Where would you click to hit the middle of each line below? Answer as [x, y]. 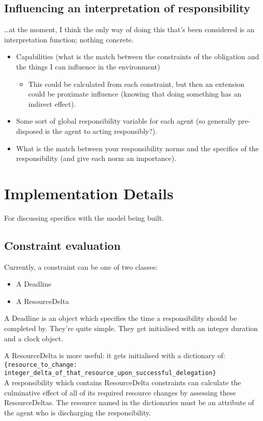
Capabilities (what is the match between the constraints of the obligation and [138, 56]
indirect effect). [52, 103]
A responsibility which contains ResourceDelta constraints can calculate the [123, 382]
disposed [29, 131]
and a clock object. [34, 338]
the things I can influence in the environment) [88, 66]
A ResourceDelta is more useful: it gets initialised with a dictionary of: [115, 355]
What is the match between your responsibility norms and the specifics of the [137, 148]
